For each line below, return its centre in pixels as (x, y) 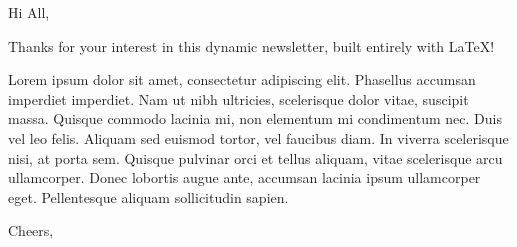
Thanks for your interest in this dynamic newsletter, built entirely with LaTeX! (251, 45)
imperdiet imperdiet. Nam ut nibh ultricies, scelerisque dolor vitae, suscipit (238, 98)
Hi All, (29, 12)
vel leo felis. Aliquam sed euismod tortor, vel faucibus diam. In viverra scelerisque (258, 137)
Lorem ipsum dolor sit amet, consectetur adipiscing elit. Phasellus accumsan (242, 79)
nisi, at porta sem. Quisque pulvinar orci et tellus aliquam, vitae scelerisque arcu (255, 157)
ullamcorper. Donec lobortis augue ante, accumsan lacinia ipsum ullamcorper (244, 177)
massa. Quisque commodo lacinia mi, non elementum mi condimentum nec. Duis (255, 118)
